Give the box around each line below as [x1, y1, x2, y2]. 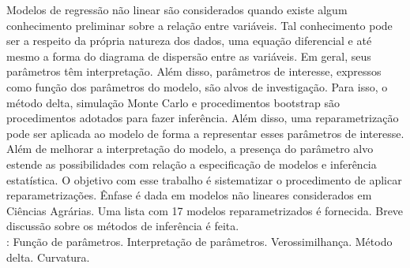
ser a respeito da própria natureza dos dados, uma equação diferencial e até [6, 32, 372, 49]
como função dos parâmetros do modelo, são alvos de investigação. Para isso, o [6, 78, 388, 95]
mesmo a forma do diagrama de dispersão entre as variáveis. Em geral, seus [6, 47, 371, 64]
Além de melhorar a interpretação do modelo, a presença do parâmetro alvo [6, 140, 374, 157]
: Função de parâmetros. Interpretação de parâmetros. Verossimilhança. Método [6, 233, 393, 249]
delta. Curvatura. [6, 248, 90, 265]
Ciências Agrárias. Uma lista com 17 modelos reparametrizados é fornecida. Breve [6, 202, 404, 218]
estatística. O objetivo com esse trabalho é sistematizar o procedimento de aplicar [6, 171, 402, 188]
